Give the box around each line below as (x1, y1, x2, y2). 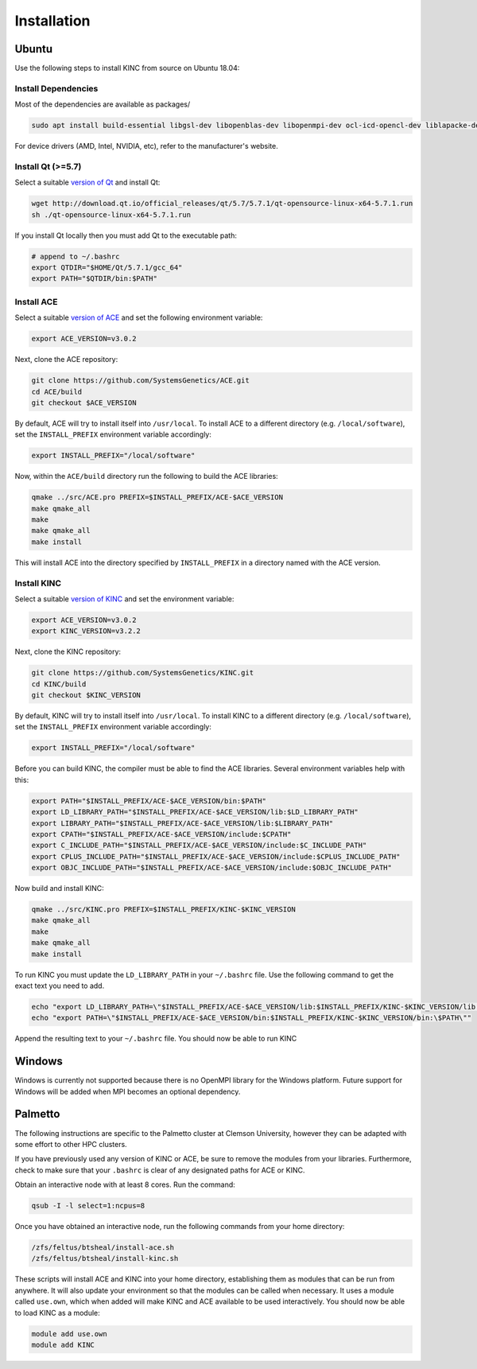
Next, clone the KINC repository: (14, 647, 122, 656)
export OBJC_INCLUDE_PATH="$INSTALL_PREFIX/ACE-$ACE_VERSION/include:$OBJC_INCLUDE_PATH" (31, 863, 393, 873)
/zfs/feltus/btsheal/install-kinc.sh (31, 1254, 179, 1263)
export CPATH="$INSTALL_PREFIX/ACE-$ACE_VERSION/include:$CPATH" (31, 830, 292, 838)
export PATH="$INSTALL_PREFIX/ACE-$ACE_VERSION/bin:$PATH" (31, 796, 266, 805)
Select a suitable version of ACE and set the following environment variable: (14, 313, 263, 322)
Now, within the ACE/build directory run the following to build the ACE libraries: (14, 472, 278, 481)
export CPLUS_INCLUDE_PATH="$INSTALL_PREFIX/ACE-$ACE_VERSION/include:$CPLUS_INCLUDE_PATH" (31, 852, 401, 861)
